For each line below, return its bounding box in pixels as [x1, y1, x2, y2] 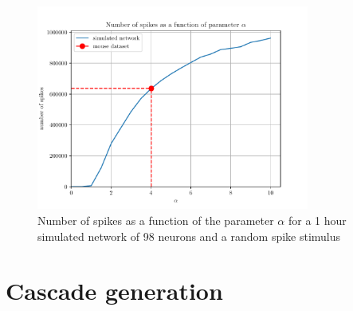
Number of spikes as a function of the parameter [37, 211, 274, 228]
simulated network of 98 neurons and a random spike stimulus [37, 227, 341, 244]
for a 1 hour [288, 211, 347, 228]
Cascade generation [6, 274, 223, 307]
